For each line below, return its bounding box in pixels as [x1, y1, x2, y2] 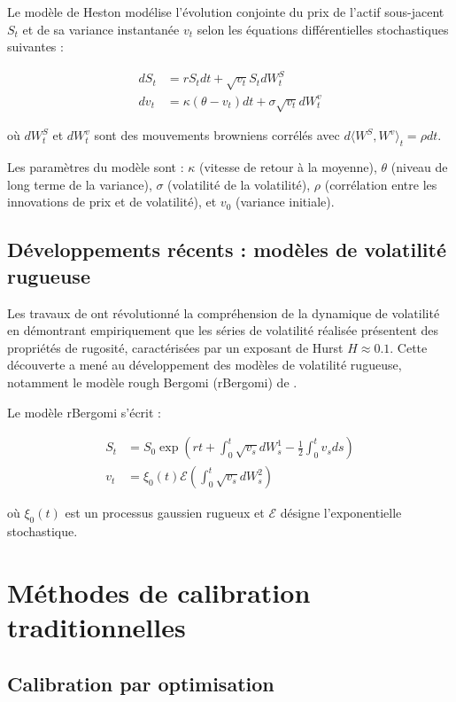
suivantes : [7, 37, 64, 56]
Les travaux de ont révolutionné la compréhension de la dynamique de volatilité [7, 303, 440, 322]
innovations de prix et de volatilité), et [7, 192, 217, 211]
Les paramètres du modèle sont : [7, 158, 184, 176]
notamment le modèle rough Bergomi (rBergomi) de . [7, 372, 298, 391]
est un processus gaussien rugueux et [65, 503, 265, 522]
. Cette [390, 338, 428, 356]
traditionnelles [7, 608, 186, 644]
